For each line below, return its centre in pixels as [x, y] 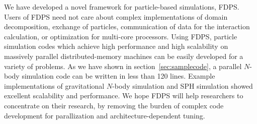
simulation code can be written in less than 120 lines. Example [118, 76]
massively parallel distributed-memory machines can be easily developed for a [124, 56]
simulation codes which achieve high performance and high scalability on [116, 46]
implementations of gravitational [54, 85]
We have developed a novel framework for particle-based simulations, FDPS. [122, 7]
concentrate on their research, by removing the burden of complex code [114, 105]
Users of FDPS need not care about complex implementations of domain [116, 16]
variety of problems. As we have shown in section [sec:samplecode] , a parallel [123, 66]
